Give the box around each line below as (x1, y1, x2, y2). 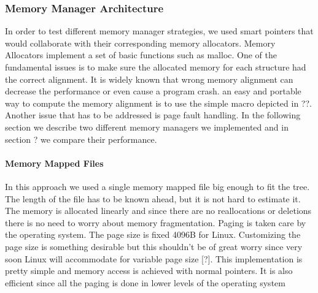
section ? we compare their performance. (5, 132, 157, 145)
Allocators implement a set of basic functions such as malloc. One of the (5, 48, 277, 61)
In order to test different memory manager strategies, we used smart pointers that (5, 25, 314, 37)
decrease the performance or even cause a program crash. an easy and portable (5, 85, 301, 97)
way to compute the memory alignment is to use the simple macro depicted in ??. (5, 96, 312, 109)
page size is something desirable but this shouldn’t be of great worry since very (5, 240, 303, 253)
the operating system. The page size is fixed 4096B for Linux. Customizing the (5, 228, 301, 241)
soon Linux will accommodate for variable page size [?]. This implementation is (5, 252, 303, 265)
